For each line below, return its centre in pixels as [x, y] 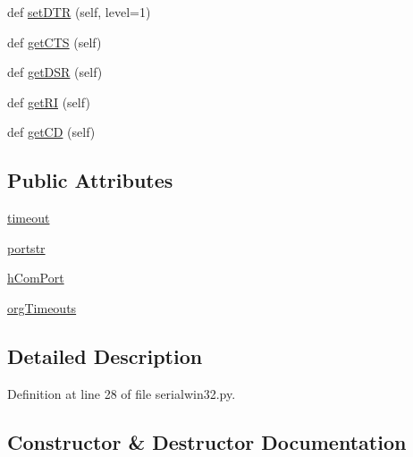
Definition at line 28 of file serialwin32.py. [122, 393]
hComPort [36, 278]
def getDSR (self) [55, 72]
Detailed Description [105, 355]
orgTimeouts [42, 307]
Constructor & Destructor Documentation [207, 441]
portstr [26, 247]
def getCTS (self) [55, 42]
